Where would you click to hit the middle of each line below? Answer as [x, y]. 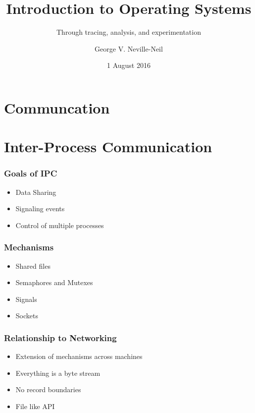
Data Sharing [36, 192]
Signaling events [40, 208]
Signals [26, 299]
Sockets [27, 316]
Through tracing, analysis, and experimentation [129, 32]
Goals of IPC [31, 173]
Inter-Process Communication [108, 147]
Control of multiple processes [60, 225]
